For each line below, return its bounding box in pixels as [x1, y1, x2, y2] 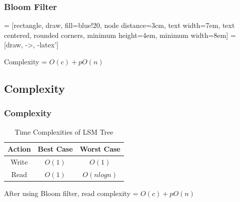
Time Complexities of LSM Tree [14, 126, 113, 137]
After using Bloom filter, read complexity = [4, 188, 138, 198]
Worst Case [79, 144, 120, 154]
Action [7, 144, 31, 154]
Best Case [37, 144, 73, 154]
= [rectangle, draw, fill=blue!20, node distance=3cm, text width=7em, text [4, 20, 235, 30]
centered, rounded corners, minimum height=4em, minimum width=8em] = [4, 29, 236, 40]
